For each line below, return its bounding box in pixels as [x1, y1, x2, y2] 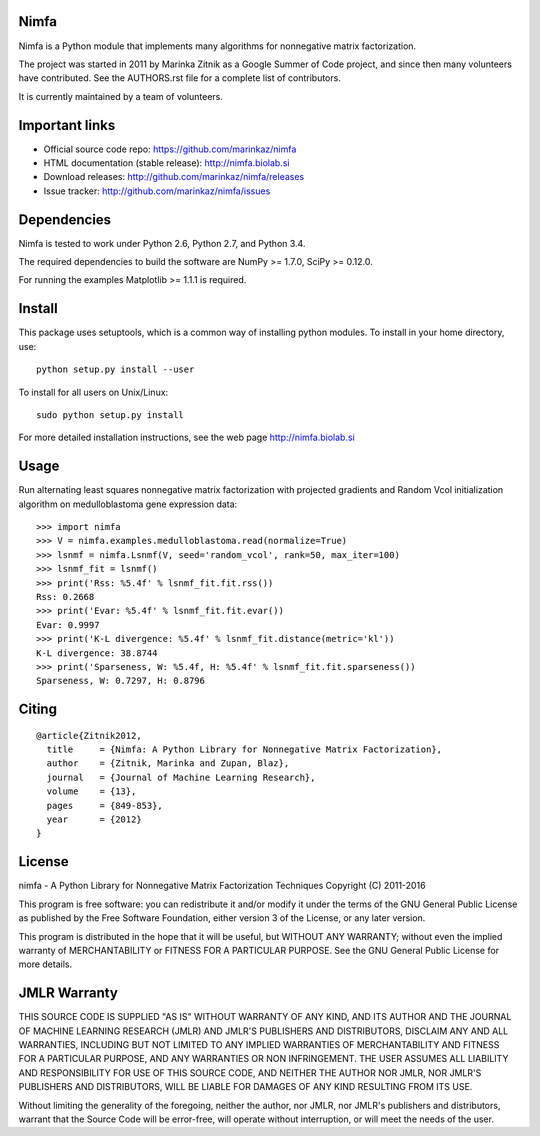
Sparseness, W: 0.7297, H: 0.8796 [36, 675, 205, 687]
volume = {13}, [46, 786, 137, 797]
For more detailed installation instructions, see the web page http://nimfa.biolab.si [18, 431, 355, 444]
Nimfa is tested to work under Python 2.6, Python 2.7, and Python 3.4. [18, 237, 306, 249]
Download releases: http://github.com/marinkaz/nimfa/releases [43, 171, 305, 183]
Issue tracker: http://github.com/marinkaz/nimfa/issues [43, 185, 271, 197]
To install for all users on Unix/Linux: [18, 386, 169, 398]
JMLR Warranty [18, 985, 119, 1002]
